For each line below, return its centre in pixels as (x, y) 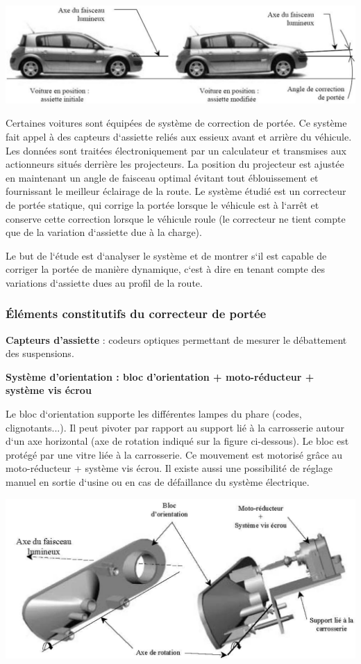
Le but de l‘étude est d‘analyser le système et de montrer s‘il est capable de (166, 255)
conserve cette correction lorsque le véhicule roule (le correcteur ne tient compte (176, 218)
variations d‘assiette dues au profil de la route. (104, 282)
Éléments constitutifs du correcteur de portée (136, 314)
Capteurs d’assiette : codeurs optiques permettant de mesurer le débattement (176, 339)
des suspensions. (40, 353)
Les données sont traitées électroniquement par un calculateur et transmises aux (176, 150)
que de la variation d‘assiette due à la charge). (104, 232)
